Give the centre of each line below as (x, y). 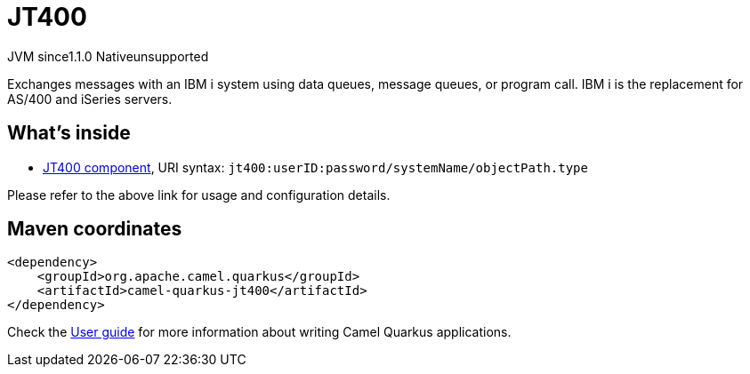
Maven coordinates (95, 229)
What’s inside (69, 133)
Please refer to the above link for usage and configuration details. (199, 195)
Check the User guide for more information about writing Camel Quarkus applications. (259, 332)
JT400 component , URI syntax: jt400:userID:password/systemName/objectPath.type (315, 167)
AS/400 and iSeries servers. (90, 99)
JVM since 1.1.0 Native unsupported (108, 56)
